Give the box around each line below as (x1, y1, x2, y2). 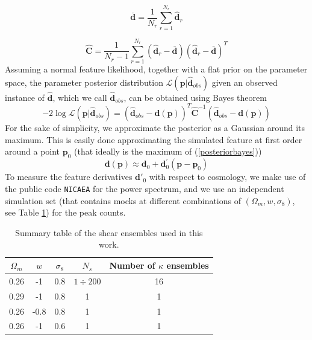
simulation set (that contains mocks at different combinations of (5, 194, 242, 207)
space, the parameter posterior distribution (5, 75, 163, 88)
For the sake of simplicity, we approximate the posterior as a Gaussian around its (5, 121, 305, 133)
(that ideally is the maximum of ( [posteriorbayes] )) (74, 145, 262, 158)
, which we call (52, 91, 107, 103)
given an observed (211, 75, 278, 88)
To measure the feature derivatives (5, 170, 133, 183)
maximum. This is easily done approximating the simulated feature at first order (5, 133, 302, 146)
